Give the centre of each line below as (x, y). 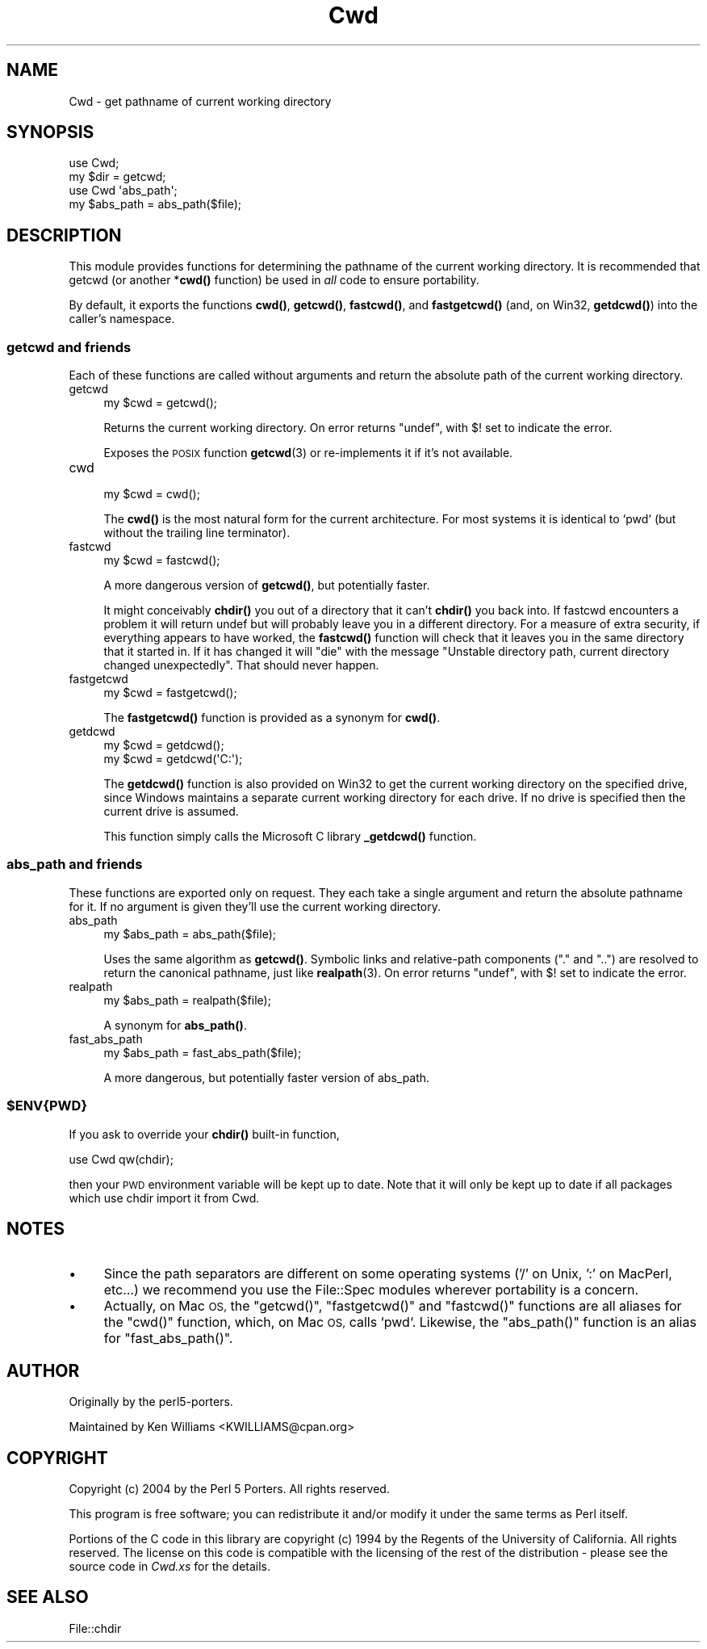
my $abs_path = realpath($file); (187, 1000)
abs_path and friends (75, 864)
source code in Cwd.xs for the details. (170, 1567)
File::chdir (95, 1628)
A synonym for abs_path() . (175, 1025)
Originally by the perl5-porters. (151, 1402)
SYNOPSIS (50, 132)
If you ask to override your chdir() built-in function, (204, 1134)
